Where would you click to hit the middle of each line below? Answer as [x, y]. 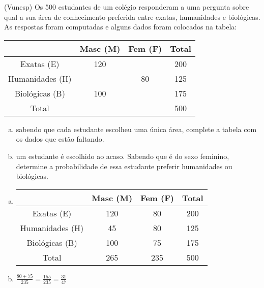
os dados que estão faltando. [60, 139]
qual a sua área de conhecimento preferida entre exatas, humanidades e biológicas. [132, 17]
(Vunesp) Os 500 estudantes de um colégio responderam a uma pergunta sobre [127, 7]
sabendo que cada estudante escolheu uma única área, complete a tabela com [136, 129]
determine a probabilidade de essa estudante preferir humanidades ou [124, 166]
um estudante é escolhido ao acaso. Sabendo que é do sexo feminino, [123, 156]
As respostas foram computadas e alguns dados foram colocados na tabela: [121, 27]
